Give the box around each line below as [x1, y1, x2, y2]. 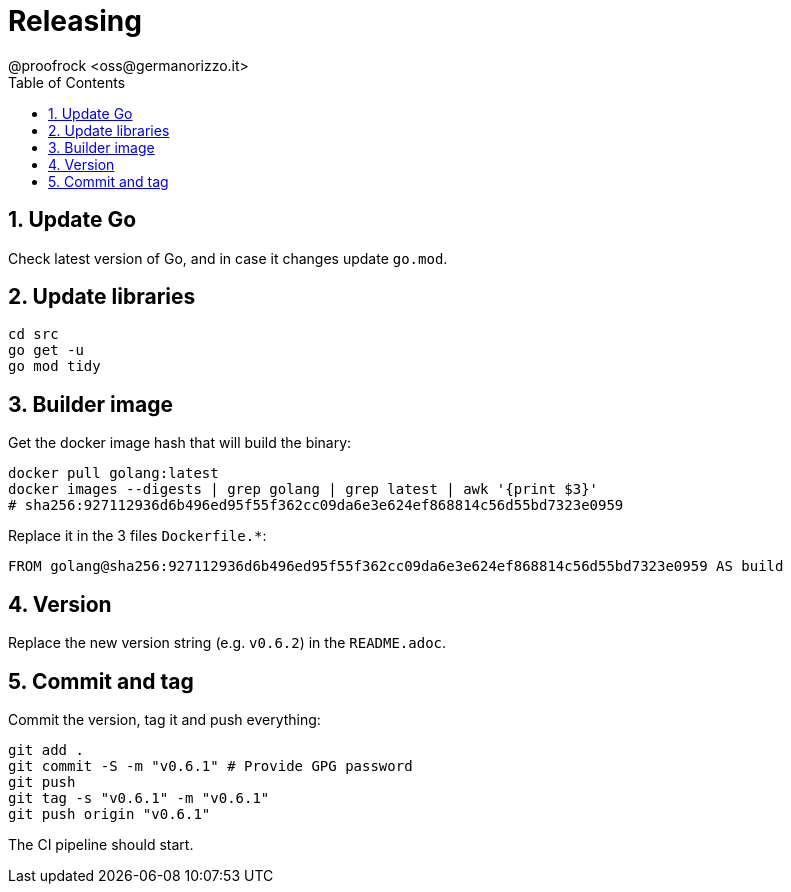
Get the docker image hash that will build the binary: [8, 434, 352, 452]
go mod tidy [8, 358, 101, 375]
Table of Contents [8, 73, 126, 91]
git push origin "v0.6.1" [8, 805, 211, 822]
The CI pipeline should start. [8, 835, 194, 853]
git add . [8, 741, 84, 758]
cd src [8, 326, 59, 343]
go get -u [8, 342, 84, 359]
